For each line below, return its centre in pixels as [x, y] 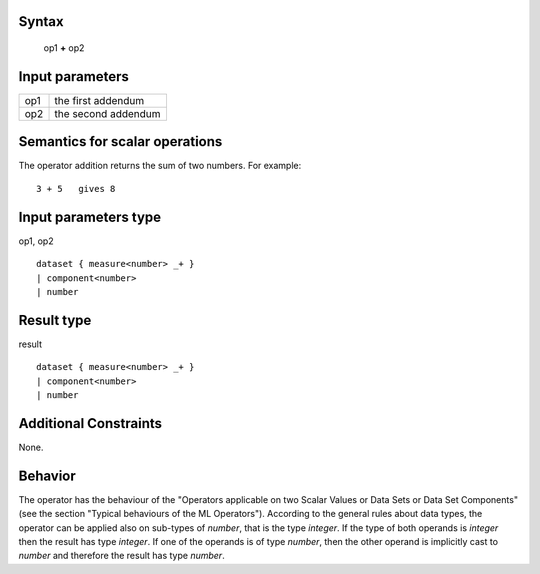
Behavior [47, 475]
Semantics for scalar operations [120, 141]
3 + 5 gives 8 [76, 188]
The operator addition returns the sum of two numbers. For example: [160, 166]
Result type [55, 320]
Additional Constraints [90, 423]
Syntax [41, 21]
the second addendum [107, 113]
